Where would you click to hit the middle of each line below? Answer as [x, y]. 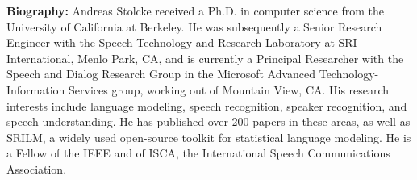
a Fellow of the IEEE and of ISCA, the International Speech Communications [198, 153]
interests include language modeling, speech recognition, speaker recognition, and [207, 105]
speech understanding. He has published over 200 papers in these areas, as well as [208, 121]
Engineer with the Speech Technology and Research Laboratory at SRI [182, 42]
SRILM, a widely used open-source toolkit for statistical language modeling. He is [209, 137]
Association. [37, 168]
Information [36, 89]
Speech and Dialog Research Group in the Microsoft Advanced [161, 74]
